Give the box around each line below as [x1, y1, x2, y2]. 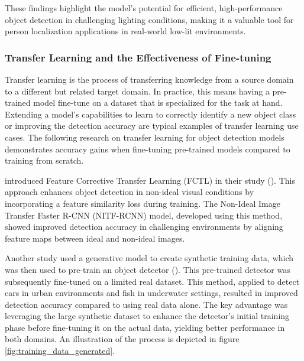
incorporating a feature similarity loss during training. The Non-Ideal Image [5, 197, 281, 209]
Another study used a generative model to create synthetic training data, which [5, 252, 294, 264]
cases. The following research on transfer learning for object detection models [5, 131, 284, 143]
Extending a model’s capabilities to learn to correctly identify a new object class [5, 108, 296, 120]
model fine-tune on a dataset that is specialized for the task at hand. [33, 96, 283, 109]
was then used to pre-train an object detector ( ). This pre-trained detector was [5, 263, 290, 275]
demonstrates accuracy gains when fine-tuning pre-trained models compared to [5, 142, 290, 155]
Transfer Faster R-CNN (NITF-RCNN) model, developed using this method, [5, 209, 283, 221]
